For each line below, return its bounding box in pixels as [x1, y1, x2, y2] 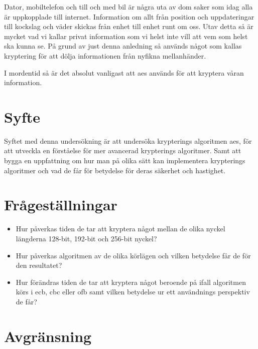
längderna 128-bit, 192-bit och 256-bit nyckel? [16, 233, 157, 243]
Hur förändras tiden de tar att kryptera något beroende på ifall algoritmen [16, 276, 246, 287]
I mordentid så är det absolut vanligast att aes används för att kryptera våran [4, 67, 244, 78]
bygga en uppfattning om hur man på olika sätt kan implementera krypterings [4, 155, 245, 166]
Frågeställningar [4, 194, 117, 215]
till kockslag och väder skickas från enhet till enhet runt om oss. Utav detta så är [4, 21, 253, 32]
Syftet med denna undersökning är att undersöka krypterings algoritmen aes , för [4, 135, 252, 146]
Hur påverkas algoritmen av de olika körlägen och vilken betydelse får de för [16, 250, 251, 260]
